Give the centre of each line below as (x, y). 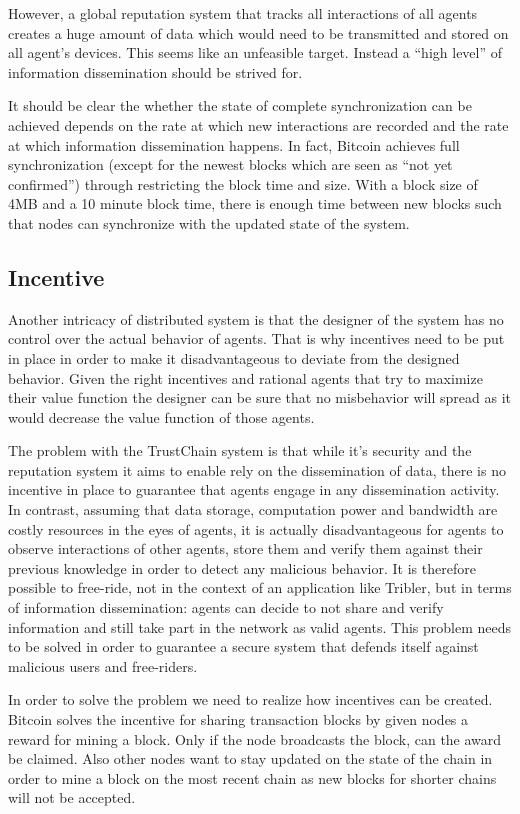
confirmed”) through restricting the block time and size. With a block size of (243, 183)
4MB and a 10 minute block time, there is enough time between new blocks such (255, 203)
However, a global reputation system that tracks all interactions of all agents (243, 13)
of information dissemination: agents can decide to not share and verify (226, 607)
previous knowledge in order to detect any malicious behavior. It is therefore (242, 567)
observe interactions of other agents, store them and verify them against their (245, 548)
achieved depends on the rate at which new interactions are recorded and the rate (258, 124)
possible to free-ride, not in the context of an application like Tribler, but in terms (260, 587)
